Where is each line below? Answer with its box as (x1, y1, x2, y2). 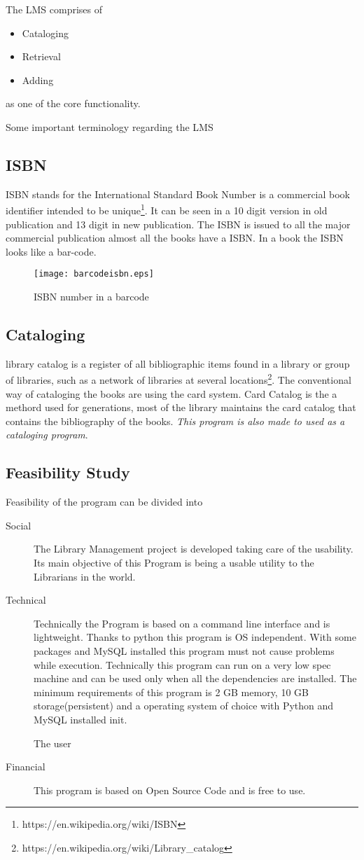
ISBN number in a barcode (34, 289, 149, 304)
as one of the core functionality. (6, 96, 141, 111)
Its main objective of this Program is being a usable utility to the (34, 555, 314, 570)
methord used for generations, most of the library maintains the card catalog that (6, 400, 356, 415)
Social (6, 518, 31, 532)
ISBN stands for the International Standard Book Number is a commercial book (6, 186, 350, 201)
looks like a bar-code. (6, 244, 97, 258)
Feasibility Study (6, 462, 130, 483)
